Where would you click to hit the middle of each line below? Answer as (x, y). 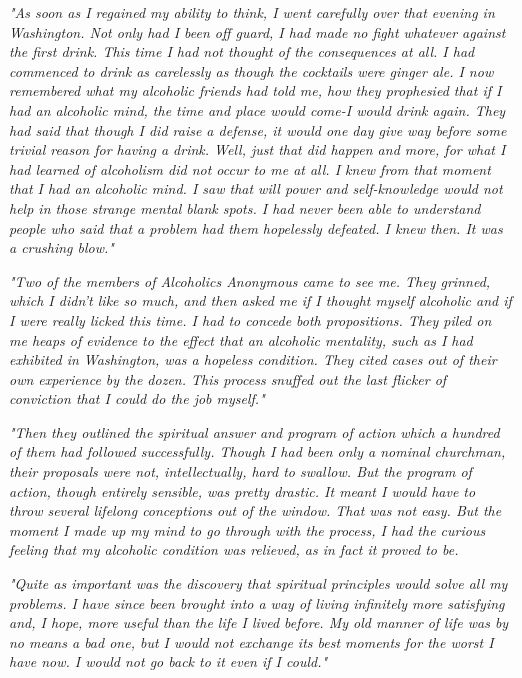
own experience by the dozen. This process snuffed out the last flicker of (228, 378)
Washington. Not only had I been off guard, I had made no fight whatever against (257, 31)
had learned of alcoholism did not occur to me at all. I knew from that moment (250, 168)
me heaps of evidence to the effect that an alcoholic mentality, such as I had (241, 339)
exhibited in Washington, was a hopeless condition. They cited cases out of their (253, 359)
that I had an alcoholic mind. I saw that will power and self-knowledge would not (256, 188)
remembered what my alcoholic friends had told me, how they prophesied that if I (255, 90)
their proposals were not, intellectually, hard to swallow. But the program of (240, 471)
